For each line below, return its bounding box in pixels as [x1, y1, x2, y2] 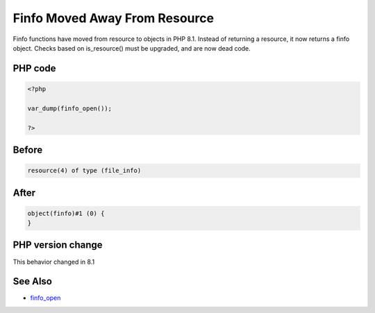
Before [12, 144, 43, 155]
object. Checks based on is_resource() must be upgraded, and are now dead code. [12, 44, 251, 52]
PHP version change [12, 239, 103, 251]
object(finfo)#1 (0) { [27, 209, 105, 217]
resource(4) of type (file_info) [27, 167, 142, 175]
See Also [12, 276, 52, 287]
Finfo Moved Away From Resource [12, 10, 215, 26]
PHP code [12, 62, 56, 74]
